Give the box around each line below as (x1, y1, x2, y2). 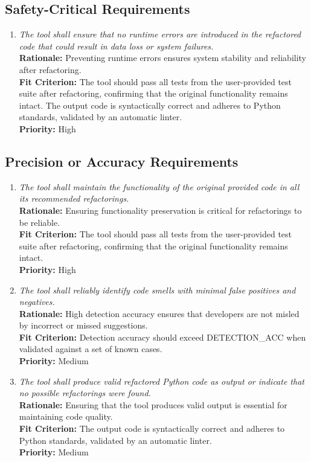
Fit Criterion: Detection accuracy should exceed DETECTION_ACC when (19, 330, 306, 343)
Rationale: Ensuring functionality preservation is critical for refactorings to (19, 204, 302, 216)
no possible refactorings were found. (19, 387, 151, 399)
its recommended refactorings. (19, 192, 129, 205)
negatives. (19, 295, 55, 308)
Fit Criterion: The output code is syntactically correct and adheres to (19, 422, 285, 435)
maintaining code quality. (19, 410, 113, 423)
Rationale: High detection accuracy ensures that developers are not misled (19, 307, 300, 319)
